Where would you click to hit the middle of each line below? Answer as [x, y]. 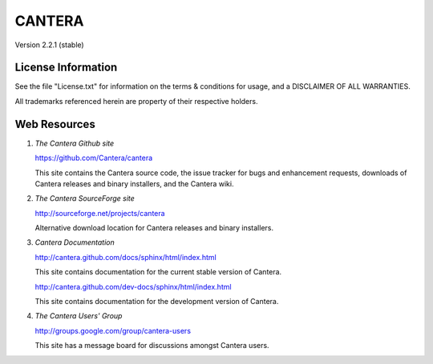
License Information [66, 68]
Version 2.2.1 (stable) [49, 45]
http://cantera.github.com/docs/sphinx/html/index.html [125, 257]
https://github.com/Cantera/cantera [94, 158]
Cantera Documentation [75, 242]
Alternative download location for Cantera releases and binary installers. [154, 228]
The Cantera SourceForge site [85, 198]
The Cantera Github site [75, 143]
